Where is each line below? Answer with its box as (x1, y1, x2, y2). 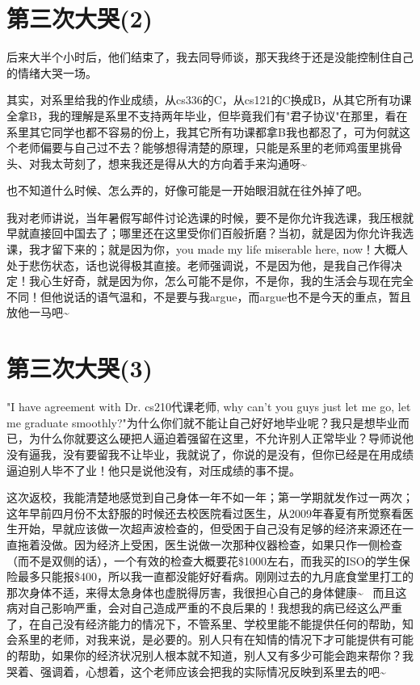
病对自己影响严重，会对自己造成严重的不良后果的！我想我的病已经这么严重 (6, 599, 402, 616)
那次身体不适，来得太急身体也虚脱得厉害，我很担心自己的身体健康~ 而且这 (6, 583, 407, 600)
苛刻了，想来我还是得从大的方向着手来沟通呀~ (62, 154, 307, 171)
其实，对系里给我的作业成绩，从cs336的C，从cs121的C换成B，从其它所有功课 (6, 91, 412, 108)
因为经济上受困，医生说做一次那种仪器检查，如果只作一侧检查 (73, 536, 402, 553)
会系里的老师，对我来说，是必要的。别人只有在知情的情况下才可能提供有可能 (6, 631, 414, 648)
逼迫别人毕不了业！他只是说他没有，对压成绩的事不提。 (6, 461, 300, 478)
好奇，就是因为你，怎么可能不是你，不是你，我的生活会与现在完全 (62, 272, 414, 289)
